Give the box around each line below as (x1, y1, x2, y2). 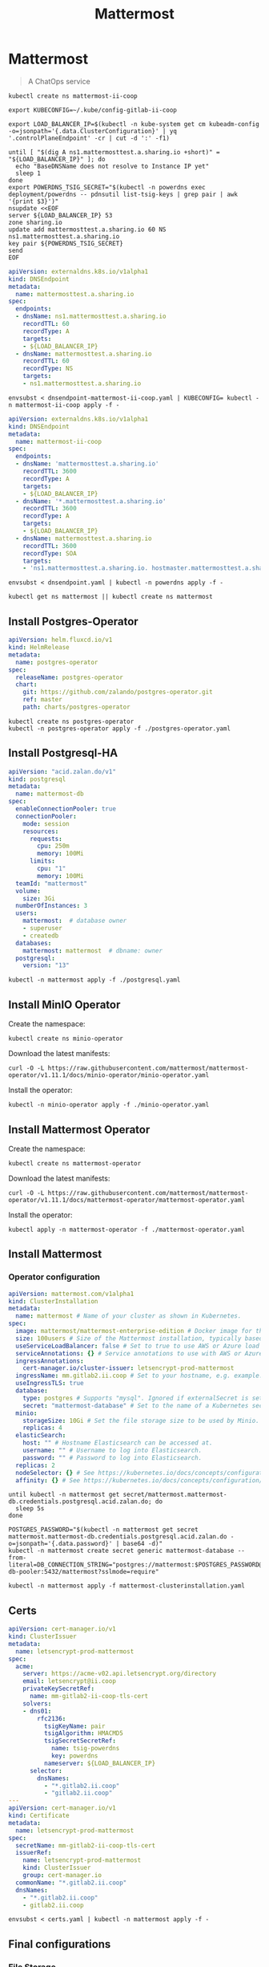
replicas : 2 (15, 1461, 56, 1469)
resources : (22, 827, 59, 835)
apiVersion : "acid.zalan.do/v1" (8, 767, 116, 775)
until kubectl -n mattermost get (8, 1490, 120, 1499)
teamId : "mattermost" (15, 880, 88, 888)
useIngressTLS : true (15, 1380, 84, 1388)
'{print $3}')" (8, 197, 59, 205)
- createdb (22, 932, 59, 940)
